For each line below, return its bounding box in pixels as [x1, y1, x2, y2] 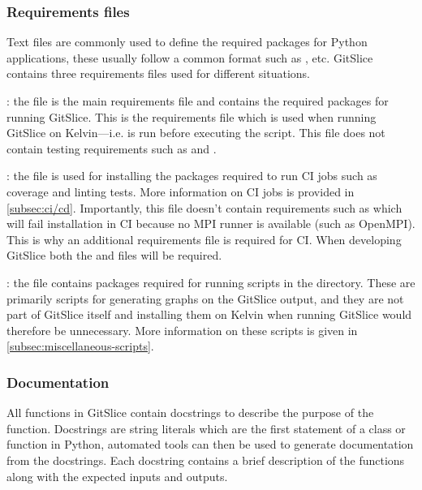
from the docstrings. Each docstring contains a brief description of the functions [6, 451, 405, 468]
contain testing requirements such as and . [6, 140, 217, 157]
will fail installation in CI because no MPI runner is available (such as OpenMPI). [6, 215, 416, 232]
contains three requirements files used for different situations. [6, 65, 310, 82]
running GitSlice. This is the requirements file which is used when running [6, 108, 377, 125]
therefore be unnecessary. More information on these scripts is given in [6, 321, 358, 338]
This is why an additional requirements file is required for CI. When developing [6, 230, 402, 247]
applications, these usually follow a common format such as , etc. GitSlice [6, 49, 373, 66]
